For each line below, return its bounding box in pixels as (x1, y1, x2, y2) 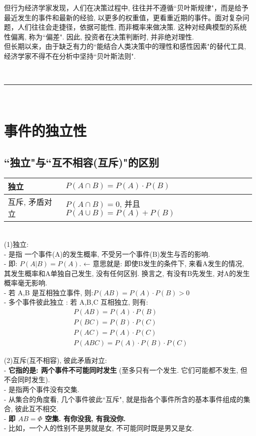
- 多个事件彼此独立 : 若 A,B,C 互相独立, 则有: (4, 297, 148, 307)
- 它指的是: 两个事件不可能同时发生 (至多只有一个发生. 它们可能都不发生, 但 (4, 364, 248, 375)
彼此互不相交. (15, 403, 59, 414)
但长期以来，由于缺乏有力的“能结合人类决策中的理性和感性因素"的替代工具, (4, 41, 246, 51)
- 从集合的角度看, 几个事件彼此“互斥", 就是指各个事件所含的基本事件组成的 (4, 394, 244, 404)
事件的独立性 (4, 120, 87, 140)
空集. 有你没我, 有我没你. (45, 413, 126, 423)
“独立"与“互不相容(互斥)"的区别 (4, 154, 159, 169)
